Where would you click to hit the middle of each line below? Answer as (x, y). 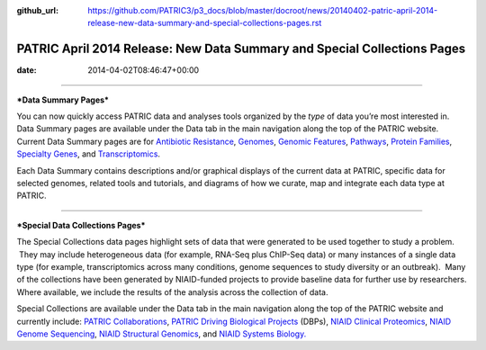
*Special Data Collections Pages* (81, 225)
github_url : (37, 10)
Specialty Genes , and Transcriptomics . (89, 154)
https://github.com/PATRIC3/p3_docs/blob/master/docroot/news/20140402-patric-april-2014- (263, 10)
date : (27, 70)
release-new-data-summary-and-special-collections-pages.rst (205, 23)
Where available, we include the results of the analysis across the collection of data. (172, 292)
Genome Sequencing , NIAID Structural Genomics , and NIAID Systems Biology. (162, 334)
